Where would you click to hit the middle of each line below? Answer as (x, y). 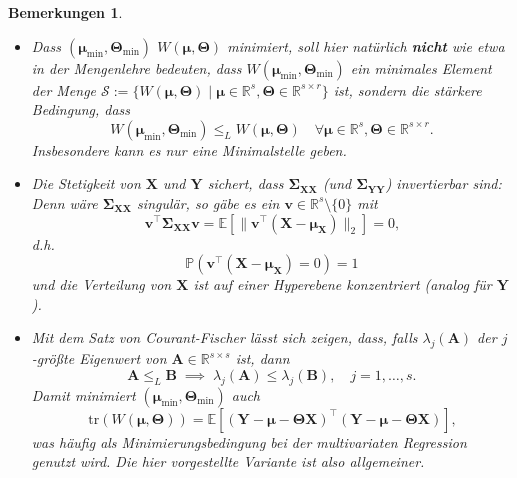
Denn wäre (64, 202)
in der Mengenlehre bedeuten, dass (136, 67)
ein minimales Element (421, 67)
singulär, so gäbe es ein (208, 202)
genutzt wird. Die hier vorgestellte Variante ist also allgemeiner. (228, 461)
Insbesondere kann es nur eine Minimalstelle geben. (189, 149)
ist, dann (262, 358)
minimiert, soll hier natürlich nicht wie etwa (366, 45)
